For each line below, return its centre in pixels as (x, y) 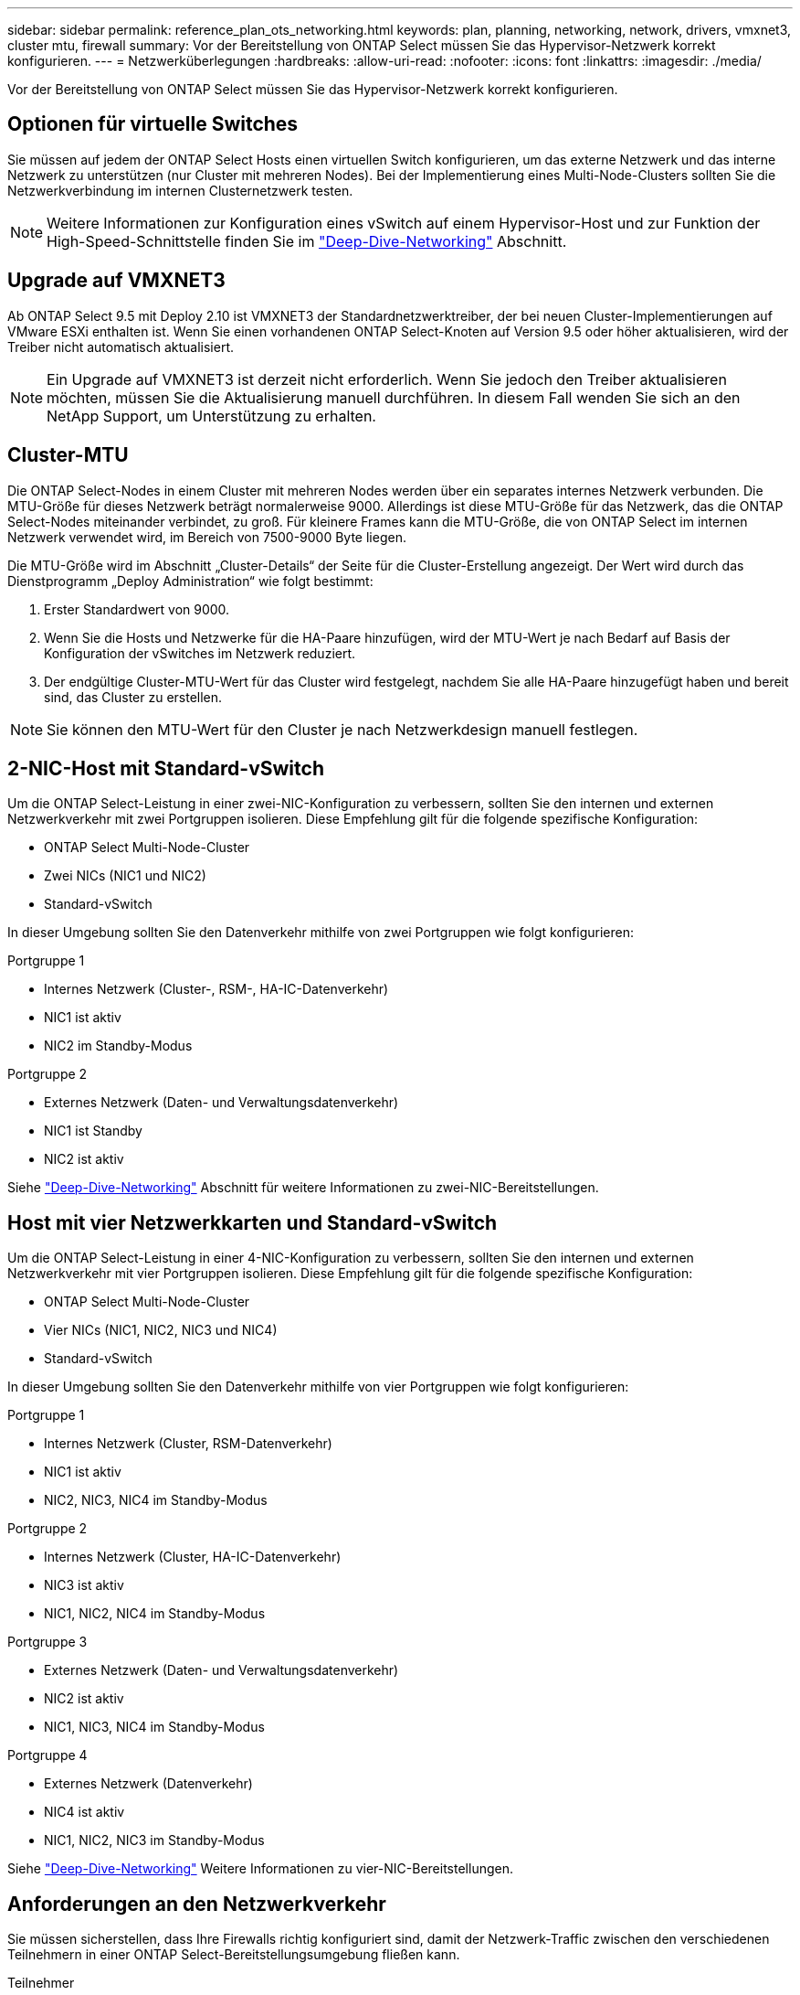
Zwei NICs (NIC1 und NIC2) (125, 876)
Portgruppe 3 (47, 1642)
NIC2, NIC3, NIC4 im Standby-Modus (156, 1500)
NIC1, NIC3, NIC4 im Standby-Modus (154, 1727)
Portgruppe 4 (47, 1755)
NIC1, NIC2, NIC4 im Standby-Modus (155, 1614)
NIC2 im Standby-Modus (118, 1046)
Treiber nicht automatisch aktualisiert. (121, 347)
